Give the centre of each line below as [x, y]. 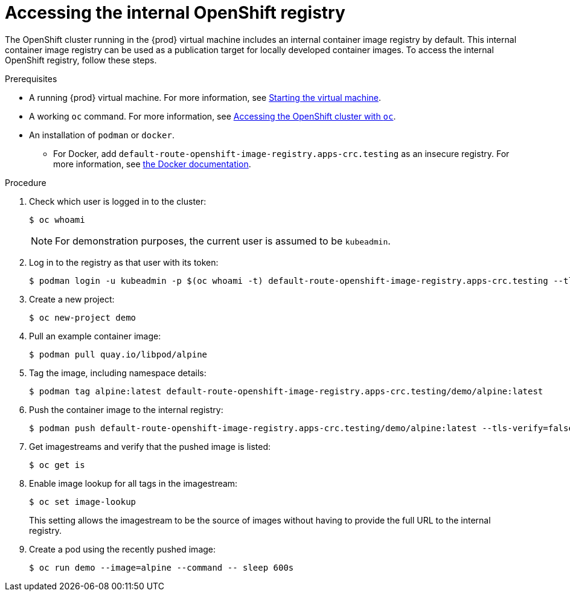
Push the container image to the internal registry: [126, 409]
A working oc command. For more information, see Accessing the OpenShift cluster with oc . [213, 116]
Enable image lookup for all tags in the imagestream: [133, 483]
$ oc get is [57, 465]
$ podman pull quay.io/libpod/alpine [118, 354]
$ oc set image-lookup [83, 501]
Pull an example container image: [95, 336]
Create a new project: [72, 299]
